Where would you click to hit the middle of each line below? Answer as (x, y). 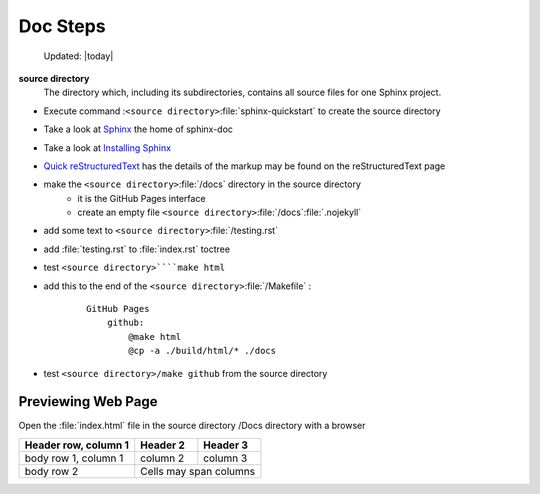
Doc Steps (62, 26)
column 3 (225, 458)
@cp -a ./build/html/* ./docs (202, 351)
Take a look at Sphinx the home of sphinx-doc (138, 129)
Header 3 (226, 445)
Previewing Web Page (88, 401)
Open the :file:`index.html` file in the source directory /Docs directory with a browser (192, 426)
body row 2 (51, 471)
